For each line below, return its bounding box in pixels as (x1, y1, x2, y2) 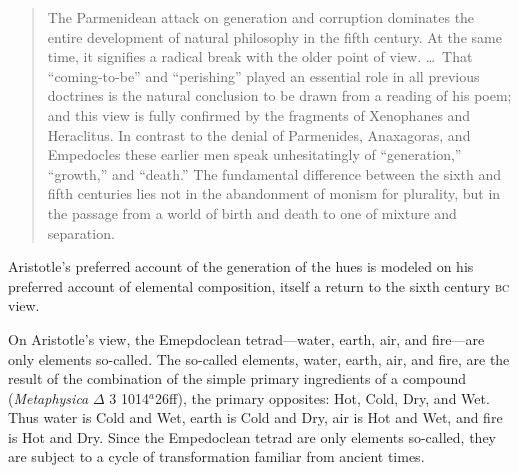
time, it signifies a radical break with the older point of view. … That (47, 46, 473, 67)
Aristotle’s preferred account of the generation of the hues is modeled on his (8, 256, 474, 277)
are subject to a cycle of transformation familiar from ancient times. (8, 446, 425, 467)
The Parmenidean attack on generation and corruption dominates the (47, 7, 475, 27)
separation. (47, 222, 115, 243)
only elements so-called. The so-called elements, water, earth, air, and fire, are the (8, 348, 510, 369)
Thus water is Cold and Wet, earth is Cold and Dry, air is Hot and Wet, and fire (8, 407, 503, 428)
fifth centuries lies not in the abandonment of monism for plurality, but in (47, 183, 501, 204)
